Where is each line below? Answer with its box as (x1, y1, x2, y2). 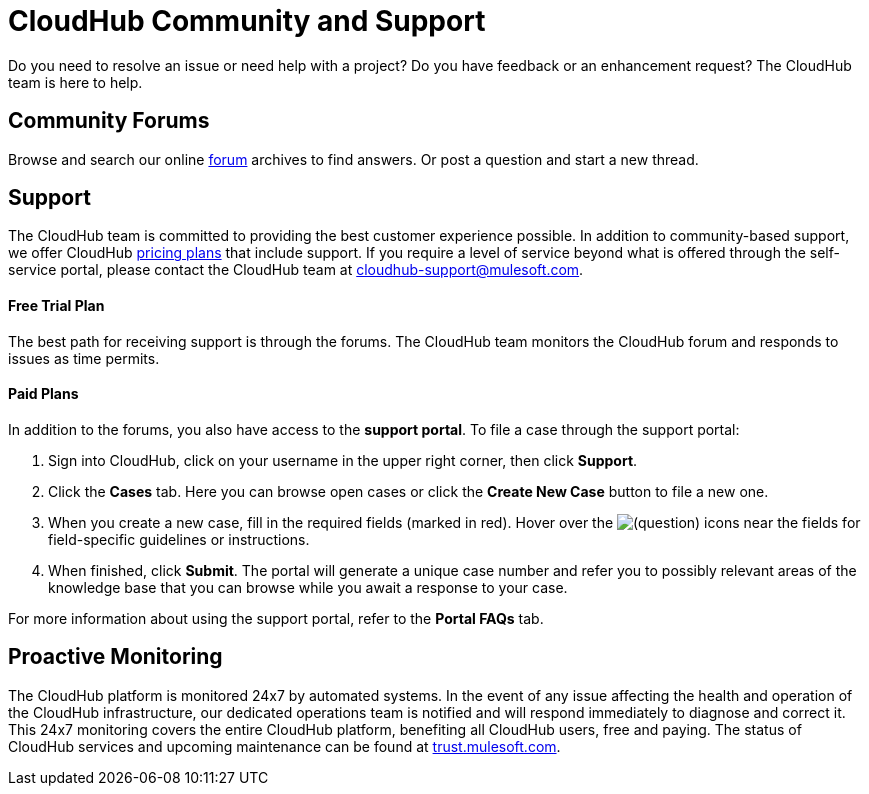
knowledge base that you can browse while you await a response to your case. (48, 578, 568, 596)
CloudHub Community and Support (8, 4, 486, 38)
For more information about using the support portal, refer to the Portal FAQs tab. (8, 609, 544, 627)
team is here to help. (8, 73, 143, 91)
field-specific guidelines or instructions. (48, 530, 310, 548)
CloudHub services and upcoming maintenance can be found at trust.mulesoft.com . (8, 737, 561, 755)
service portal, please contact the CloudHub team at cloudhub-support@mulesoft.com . (8, 261, 584, 279)
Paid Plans (8, 385, 79, 403)
